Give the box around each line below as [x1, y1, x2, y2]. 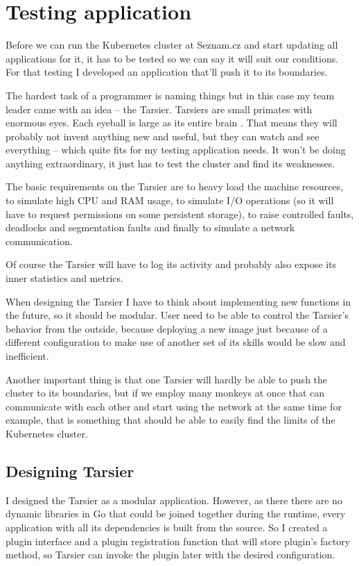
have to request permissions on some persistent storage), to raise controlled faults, [6, 206, 354, 221]
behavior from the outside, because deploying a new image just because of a [6, 321, 328, 335]
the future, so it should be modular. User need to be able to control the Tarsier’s [6, 308, 349, 322]
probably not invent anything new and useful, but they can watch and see [6, 128, 319, 143]
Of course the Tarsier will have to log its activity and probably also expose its [6, 257, 336, 272]
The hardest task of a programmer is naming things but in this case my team [6, 88, 335, 102]
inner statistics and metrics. [6, 271, 123, 285]
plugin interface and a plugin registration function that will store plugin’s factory [6, 533, 351, 548]
